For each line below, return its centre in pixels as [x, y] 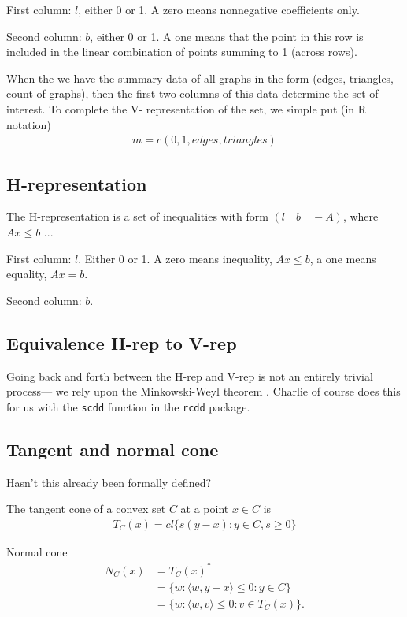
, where [361, 216]
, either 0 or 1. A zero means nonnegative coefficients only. [219, 9]
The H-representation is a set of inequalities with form [137, 216]
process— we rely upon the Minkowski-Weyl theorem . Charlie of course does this [203, 391]
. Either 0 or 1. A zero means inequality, [175, 258]
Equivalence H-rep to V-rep [122, 342]
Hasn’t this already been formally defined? [109, 482]
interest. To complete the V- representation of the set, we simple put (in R [187, 108]
